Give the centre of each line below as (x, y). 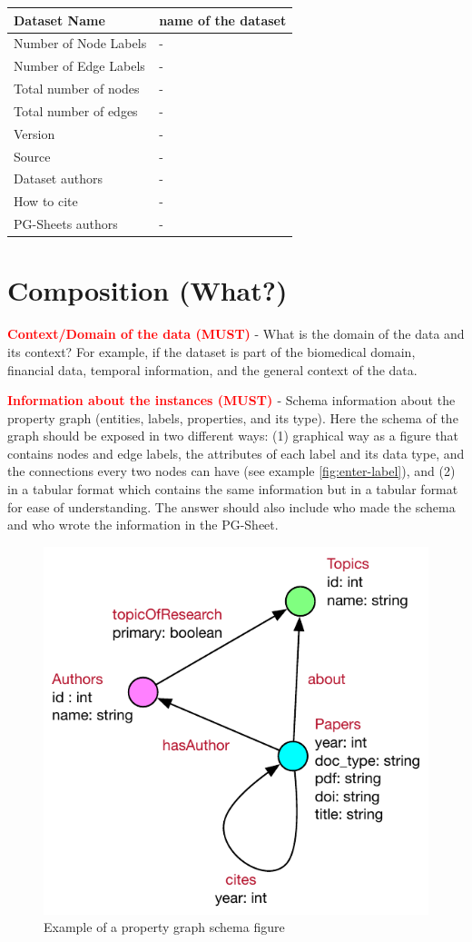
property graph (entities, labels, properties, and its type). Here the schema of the (233, 417)
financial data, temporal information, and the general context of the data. (212, 369)
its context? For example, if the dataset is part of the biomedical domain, (211, 351)
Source (32, 156)
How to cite (46, 201)
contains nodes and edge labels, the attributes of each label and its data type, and (236, 453)
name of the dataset (223, 20)
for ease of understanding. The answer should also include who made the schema (231, 506)
